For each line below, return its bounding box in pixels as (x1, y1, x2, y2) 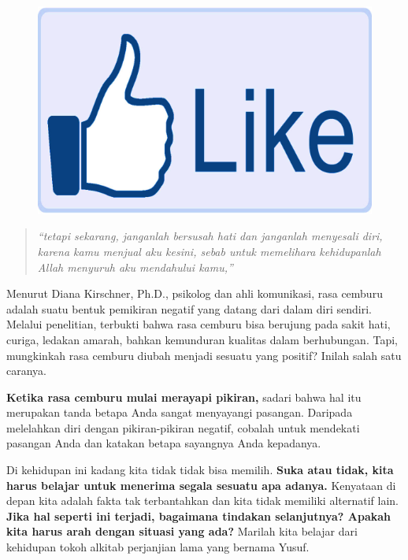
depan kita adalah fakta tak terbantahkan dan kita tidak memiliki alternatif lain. (6, 492, 399, 509)
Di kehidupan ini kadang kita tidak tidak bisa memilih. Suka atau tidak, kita (6, 462, 394, 478)
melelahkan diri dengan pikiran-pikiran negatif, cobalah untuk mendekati (6, 419, 360, 436)
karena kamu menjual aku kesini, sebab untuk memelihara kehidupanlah (37, 243, 381, 259)
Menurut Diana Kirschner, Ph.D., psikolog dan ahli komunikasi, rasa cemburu (6, 285, 383, 302)
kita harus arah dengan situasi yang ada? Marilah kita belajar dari (6, 523, 358, 540)
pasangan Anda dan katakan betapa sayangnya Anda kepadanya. (6, 435, 321, 451)
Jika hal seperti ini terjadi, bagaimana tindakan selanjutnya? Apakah (6, 507, 391, 524)
